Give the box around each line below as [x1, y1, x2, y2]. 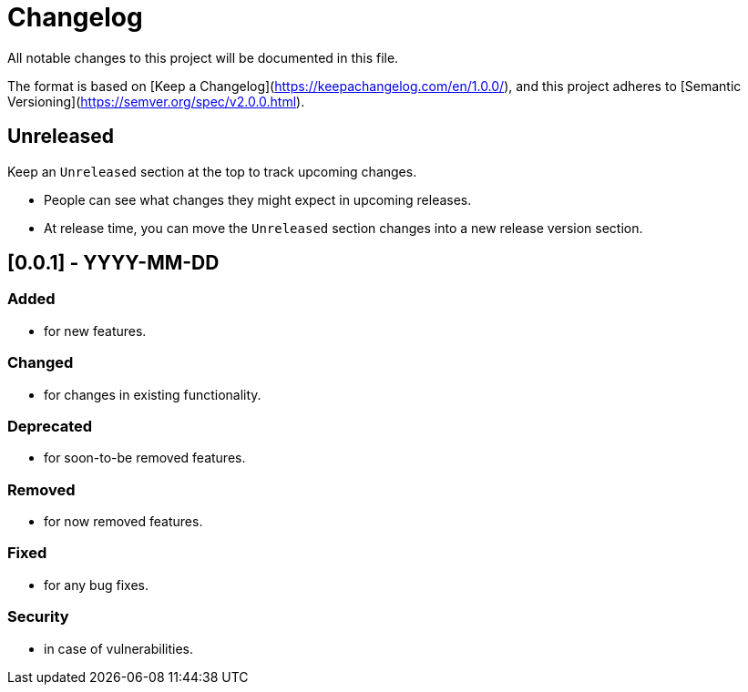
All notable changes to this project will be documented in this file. [7, 49, 399, 66]
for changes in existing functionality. [44, 386, 261, 402]
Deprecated [7, 416, 93, 435]
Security [7, 607, 69, 626]
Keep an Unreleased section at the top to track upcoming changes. [7, 163, 417, 179]
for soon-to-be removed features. [44, 450, 246, 466]
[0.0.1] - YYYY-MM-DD [7, 251, 220, 275]
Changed [7, 353, 74, 372]
